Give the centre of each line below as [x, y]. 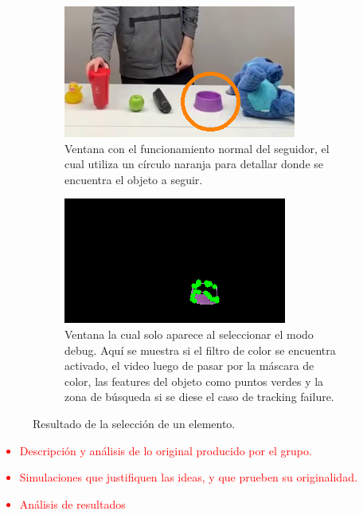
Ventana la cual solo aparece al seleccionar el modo [189, 334]
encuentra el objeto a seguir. [134, 179]
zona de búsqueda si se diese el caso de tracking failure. [199, 397]
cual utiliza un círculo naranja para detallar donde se [194, 164]
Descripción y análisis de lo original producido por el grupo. [166, 450]
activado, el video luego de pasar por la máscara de [189, 366]
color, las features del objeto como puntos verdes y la [194, 381]
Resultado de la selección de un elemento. [134, 423]
